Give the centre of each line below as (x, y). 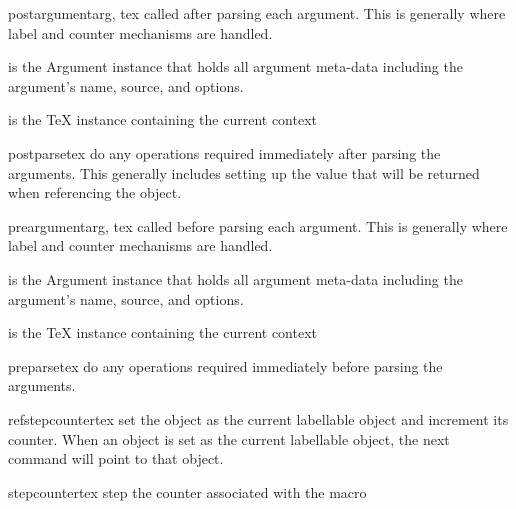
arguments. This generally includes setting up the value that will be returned (244, 172)
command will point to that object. (116, 458)
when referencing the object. (95, 192)
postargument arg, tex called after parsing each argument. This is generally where (257, 13)
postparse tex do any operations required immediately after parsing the (224, 152)
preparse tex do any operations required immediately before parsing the (225, 365)
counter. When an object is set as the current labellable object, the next (229, 438)
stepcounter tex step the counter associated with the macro (187, 491)
